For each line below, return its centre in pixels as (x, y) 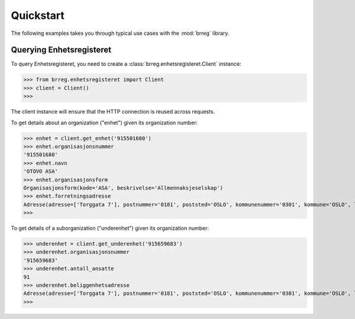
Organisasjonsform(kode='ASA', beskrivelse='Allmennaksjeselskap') (123, 188)
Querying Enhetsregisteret (61, 50)
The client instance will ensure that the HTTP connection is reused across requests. (113, 112)
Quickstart (38, 15)
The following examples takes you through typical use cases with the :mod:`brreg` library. (120, 33)
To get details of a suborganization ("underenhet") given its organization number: (110, 228)
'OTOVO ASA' (41, 171)
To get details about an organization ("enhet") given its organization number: (104, 123)
